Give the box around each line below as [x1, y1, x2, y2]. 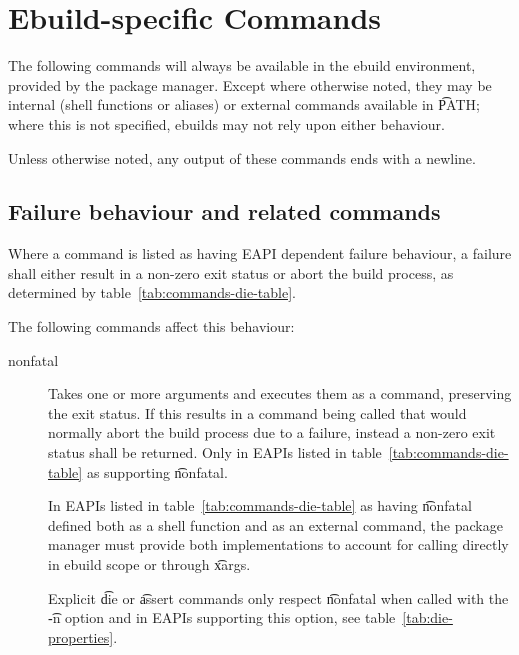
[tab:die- [402, 607, 453, 628]
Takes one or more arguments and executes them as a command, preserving [48, 383, 512, 404]
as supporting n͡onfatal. [86, 461, 228, 482]
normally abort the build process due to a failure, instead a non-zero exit [48, 422, 496, 443]
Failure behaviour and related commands [8, 196, 441, 227]
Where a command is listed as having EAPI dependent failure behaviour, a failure [8, 243, 512, 264]
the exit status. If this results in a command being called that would [48, 402, 467, 423]
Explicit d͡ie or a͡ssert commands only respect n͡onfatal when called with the [48, 587, 509, 608]
